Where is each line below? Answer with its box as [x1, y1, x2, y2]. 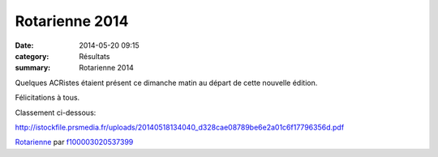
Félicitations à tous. [15, 93, 80, 103]
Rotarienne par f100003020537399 [15, 138, 134, 147]
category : [15, 51, 49, 61]
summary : [15, 63, 51, 73]
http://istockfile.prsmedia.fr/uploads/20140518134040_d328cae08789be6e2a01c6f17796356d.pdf [15, 122, 345, 132]
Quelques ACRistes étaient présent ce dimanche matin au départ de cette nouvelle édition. [15, 78, 318, 87]
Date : [15, 40, 34, 50]
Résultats [79, 51, 110, 61]
